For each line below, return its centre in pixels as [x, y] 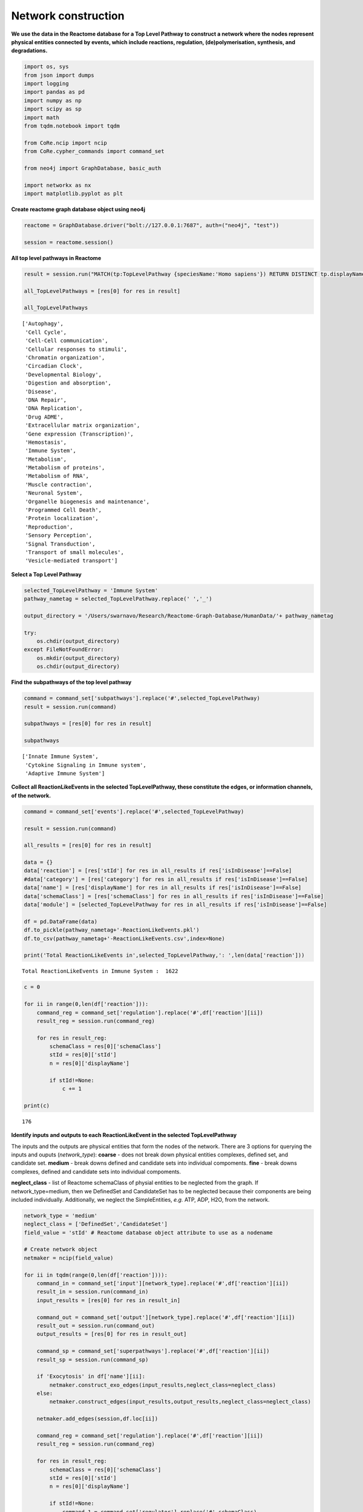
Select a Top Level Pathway [46, 574]
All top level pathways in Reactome [56, 258]
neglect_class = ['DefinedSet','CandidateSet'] [96, 1224]
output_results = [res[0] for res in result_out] [112, 1334]
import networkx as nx [57, 185]
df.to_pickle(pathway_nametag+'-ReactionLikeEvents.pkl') [112, 930]
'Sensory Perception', [59, 536]
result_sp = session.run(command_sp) [93, 1360]
